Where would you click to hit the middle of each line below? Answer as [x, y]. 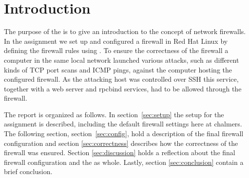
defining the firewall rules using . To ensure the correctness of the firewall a [116, 50]
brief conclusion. [28, 171]
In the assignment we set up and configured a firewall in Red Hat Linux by [116, 41]
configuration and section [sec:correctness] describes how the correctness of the [121, 143]
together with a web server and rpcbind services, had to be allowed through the [123, 88]
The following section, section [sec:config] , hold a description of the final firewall [124, 133]
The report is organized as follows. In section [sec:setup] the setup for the [114, 114]
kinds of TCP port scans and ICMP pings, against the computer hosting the [118, 69]
